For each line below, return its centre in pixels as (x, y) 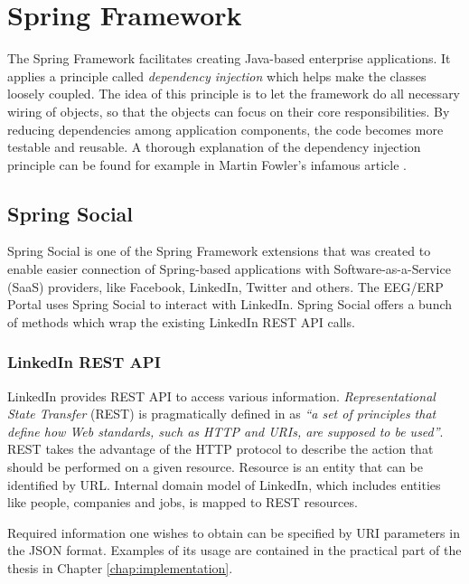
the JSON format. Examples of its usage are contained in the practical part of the (234, 550)
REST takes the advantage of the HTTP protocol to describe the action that (220, 449)
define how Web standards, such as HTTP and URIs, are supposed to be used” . (225, 431)
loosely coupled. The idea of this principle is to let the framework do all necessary (234, 94)
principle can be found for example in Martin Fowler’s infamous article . (207, 164)
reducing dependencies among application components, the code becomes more (225, 129)
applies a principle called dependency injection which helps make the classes (217, 75)
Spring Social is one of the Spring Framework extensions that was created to (219, 251)
